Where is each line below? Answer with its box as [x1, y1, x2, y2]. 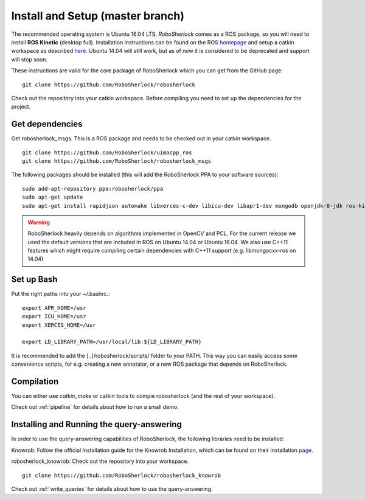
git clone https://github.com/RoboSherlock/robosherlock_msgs [22, 157, 212, 164]
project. [11, 103, 31, 111]
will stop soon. [11, 55, 48, 63]
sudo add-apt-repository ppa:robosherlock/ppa [22, 185, 164, 192]
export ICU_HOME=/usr [22, 313, 86, 320]
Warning [27, 219, 50, 226]
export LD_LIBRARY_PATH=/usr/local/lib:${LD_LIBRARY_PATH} [22, 338, 202, 346]
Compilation [11, 376, 59, 386]
